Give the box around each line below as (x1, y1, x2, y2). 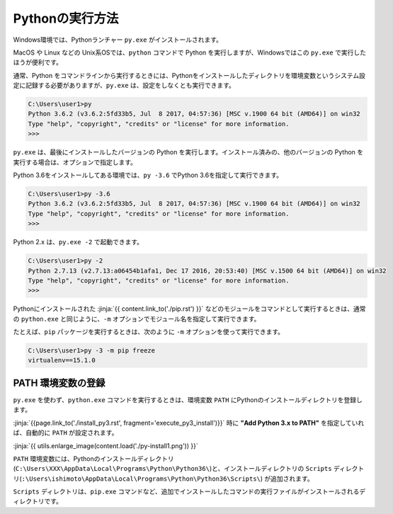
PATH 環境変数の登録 (13, 377, 106, 389)
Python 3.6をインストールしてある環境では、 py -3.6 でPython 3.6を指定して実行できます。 (13, 171, 283, 180)
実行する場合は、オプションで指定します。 (13, 158, 137, 166)
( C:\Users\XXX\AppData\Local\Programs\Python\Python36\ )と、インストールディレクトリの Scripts (13, 464, 332, 473)
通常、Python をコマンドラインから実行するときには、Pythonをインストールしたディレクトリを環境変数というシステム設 (13, 71, 366, 79)
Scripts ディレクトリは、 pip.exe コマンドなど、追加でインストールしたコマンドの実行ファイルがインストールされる (13, 487, 360, 496)
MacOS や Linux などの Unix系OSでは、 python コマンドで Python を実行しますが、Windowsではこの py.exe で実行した (13, 48, 366, 57)
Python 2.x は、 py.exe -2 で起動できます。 (13, 238, 144, 246)
